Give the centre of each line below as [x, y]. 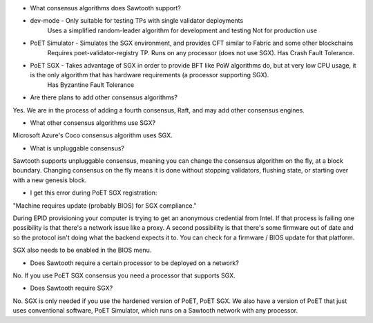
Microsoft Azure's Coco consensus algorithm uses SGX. [93, 135]
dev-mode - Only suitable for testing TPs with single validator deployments [137, 21]
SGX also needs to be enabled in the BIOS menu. [82, 250]
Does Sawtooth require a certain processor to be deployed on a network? [135, 263]
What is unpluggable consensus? [77, 148]
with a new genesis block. [50, 180]
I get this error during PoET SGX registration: [94, 193]
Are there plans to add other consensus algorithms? [104, 97]
